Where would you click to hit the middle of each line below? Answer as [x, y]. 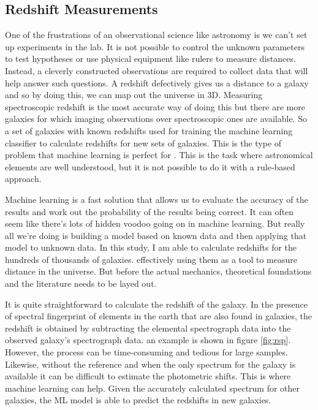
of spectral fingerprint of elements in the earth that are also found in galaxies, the [159, 316]
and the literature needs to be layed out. [81, 283]
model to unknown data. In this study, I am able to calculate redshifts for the [151, 247]
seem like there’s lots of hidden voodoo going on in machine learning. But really [155, 223]
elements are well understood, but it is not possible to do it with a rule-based [150, 166]
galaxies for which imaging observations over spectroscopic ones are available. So [156, 119]
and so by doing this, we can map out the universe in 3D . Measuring [134, 95]
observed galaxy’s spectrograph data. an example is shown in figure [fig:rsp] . [148, 340]
